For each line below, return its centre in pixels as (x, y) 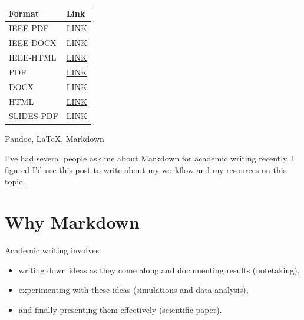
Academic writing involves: (53, 250)
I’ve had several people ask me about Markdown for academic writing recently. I (150, 158)
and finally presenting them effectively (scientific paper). (120, 309)
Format (24, 13)
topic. (15, 181)
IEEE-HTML (33, 57)
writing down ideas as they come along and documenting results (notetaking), (159, 270)
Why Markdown (72, 222)
